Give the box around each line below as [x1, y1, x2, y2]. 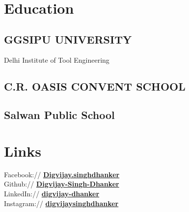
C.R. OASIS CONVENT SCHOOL [4, 78, 186, 94]
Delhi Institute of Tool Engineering [4, 54, 109, 65]
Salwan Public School [4, 107, 115, 122]
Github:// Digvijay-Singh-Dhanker [4, 179, 119, 189]
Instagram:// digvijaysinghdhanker [4, 198, 119, 208]
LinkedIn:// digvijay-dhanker [4, 188, 100, 199]
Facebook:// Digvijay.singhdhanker [4, 169, 120, 179]
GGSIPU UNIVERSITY [4, 31, 132, 47]
